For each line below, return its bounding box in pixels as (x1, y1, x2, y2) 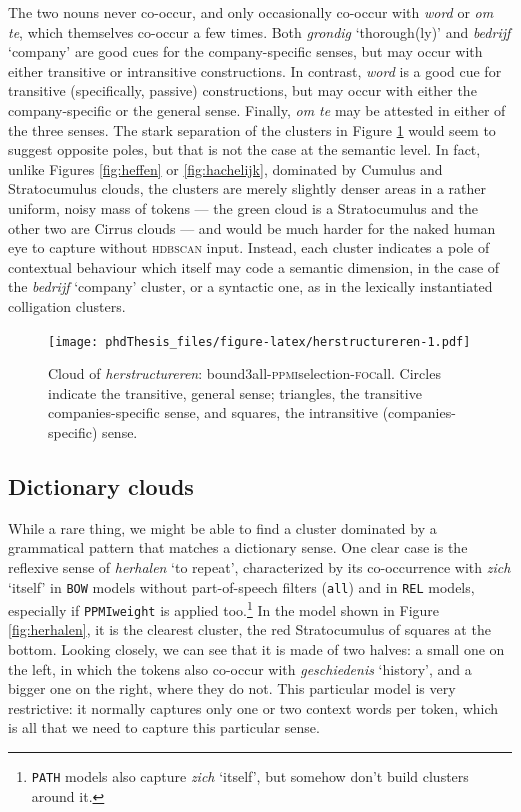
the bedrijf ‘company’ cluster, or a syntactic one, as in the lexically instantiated (8, 276, 493, 297)
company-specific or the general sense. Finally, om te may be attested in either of (8, 99, 506, 120)
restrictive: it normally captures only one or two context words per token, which (8, 697, 499, 718)
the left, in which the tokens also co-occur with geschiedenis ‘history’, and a (8, 658, 472, 679)
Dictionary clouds (8, 470, 194, 501)
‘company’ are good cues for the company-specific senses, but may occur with (8, 41, 483, 62)
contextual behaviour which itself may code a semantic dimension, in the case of (8, 256, 500, 277)
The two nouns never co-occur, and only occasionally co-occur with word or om (8, 2, 494, 22)
